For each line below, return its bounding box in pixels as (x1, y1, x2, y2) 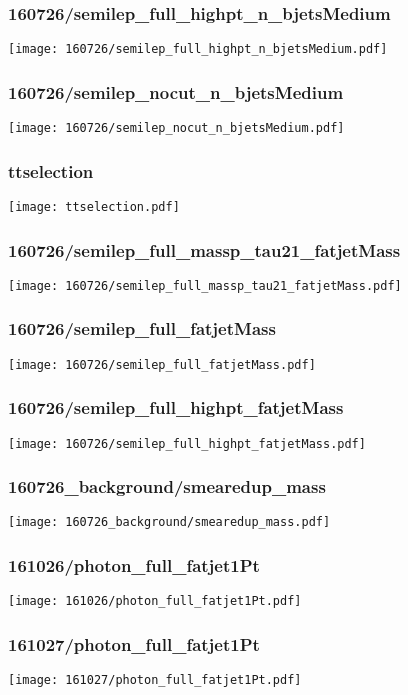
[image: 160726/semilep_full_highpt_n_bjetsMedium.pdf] (8, 42, 388, 57)
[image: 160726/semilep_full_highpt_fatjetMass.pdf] (8, 436, 366, 451)
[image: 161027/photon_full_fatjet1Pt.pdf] (8, 673, 302, 688)
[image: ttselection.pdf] (8, 199, 180, 214)
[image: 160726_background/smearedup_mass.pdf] (8, 515, 331, 530)
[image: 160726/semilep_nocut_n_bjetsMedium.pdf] (8, 121, 345, 136)
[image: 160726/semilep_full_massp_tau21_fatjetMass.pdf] (8, 278, 402, 293)
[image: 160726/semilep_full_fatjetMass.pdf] (8, 357, 316, 372)
